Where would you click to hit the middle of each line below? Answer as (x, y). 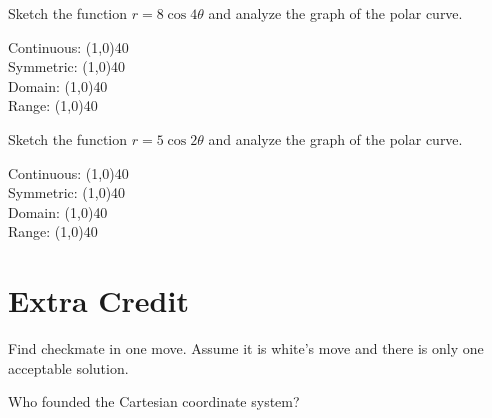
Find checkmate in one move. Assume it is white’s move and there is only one (246, 348)
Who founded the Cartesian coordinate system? (154, 401)
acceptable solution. (68, 367)
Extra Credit (98, 300)
